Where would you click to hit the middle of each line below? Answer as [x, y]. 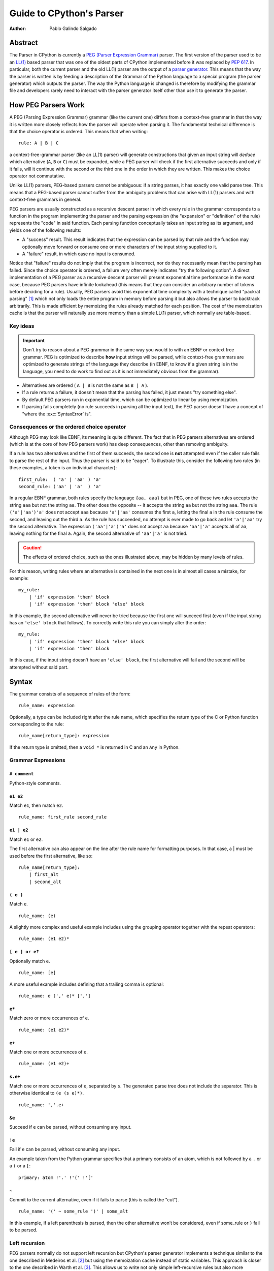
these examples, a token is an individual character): [63, 468]
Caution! [32, 548]
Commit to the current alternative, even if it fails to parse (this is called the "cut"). [94, 1199]
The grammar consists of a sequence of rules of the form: [70, 693]
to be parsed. [23, 1230]
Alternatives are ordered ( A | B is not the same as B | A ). [85, 385]
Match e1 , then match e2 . [36, 805]
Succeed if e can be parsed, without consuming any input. [71, 1127]
